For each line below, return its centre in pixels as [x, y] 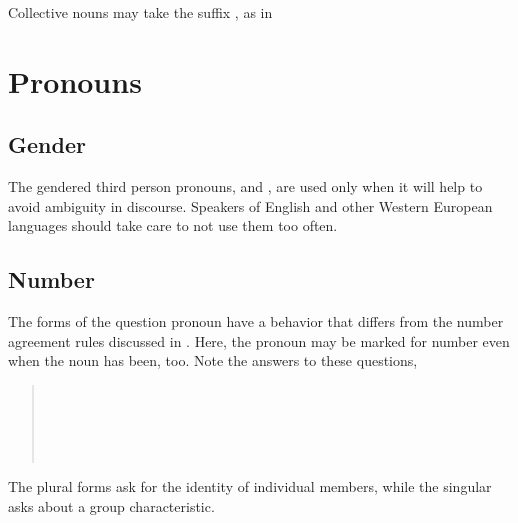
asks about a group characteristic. [111, 505]
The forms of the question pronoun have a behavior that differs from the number [256, 321]
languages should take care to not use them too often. [173, 225]
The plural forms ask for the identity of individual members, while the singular [250, 486]
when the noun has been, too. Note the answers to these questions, [213, 360]
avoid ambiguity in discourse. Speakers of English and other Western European [250, 205]
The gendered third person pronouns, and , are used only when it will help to [245, 186]
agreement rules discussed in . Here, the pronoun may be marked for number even [259, 340]
